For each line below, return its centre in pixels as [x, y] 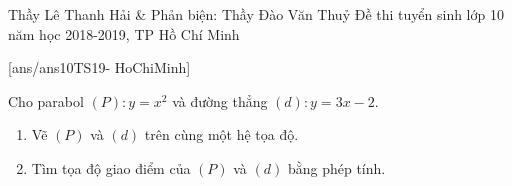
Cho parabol [46, 100]
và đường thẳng [220, 100]
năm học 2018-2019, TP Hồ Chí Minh [124, 33]
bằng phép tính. [336, 167]
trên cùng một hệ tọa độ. [221, 134]
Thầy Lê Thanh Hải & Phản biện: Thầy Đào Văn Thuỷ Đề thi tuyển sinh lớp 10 [256, 14]
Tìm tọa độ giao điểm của [111, 167]
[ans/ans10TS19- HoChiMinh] [99, 67]
